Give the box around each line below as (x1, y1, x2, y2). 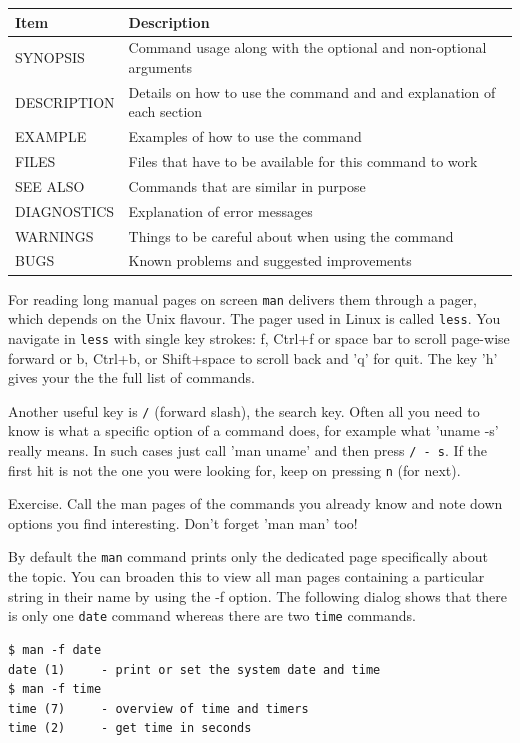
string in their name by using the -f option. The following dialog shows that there (8, 585, 507, 606)
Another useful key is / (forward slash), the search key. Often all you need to (8, 400, 480, 421)
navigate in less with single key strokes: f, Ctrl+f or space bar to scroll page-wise (8, 327, 510, 348)
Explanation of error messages (128, 200, 313, 221)
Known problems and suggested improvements (128, 250, 412, 271)
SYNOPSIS (15, 47, 85, 68)
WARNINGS (15, 225, 94, 246)
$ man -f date (8, 642, 102, 657)
